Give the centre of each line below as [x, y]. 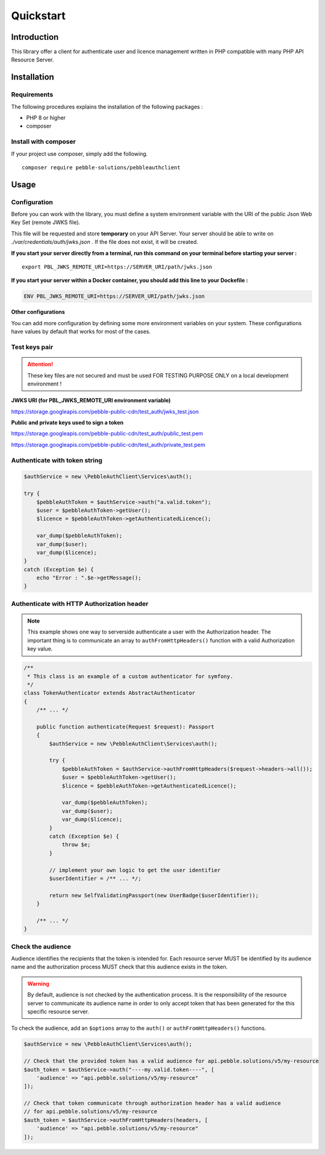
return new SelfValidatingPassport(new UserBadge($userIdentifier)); [154, 895]
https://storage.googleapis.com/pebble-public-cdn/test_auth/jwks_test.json [105, 411]
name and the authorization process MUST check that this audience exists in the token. [119, 967]
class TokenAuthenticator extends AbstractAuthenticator [110, 693]
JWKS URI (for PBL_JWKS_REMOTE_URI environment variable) [91, 400]
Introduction [35, 37]
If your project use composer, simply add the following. [79, 154]
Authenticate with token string [57, 460]
